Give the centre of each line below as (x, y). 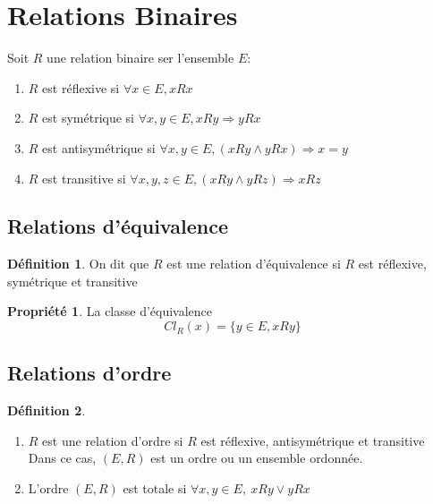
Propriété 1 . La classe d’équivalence (110, 311)
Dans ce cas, (62, 458)
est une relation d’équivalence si (254, 264)
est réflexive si (81, 87)
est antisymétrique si (99, 147)
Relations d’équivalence (118, 226)
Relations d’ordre (89, 373)
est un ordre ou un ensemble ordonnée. (257, 458)
